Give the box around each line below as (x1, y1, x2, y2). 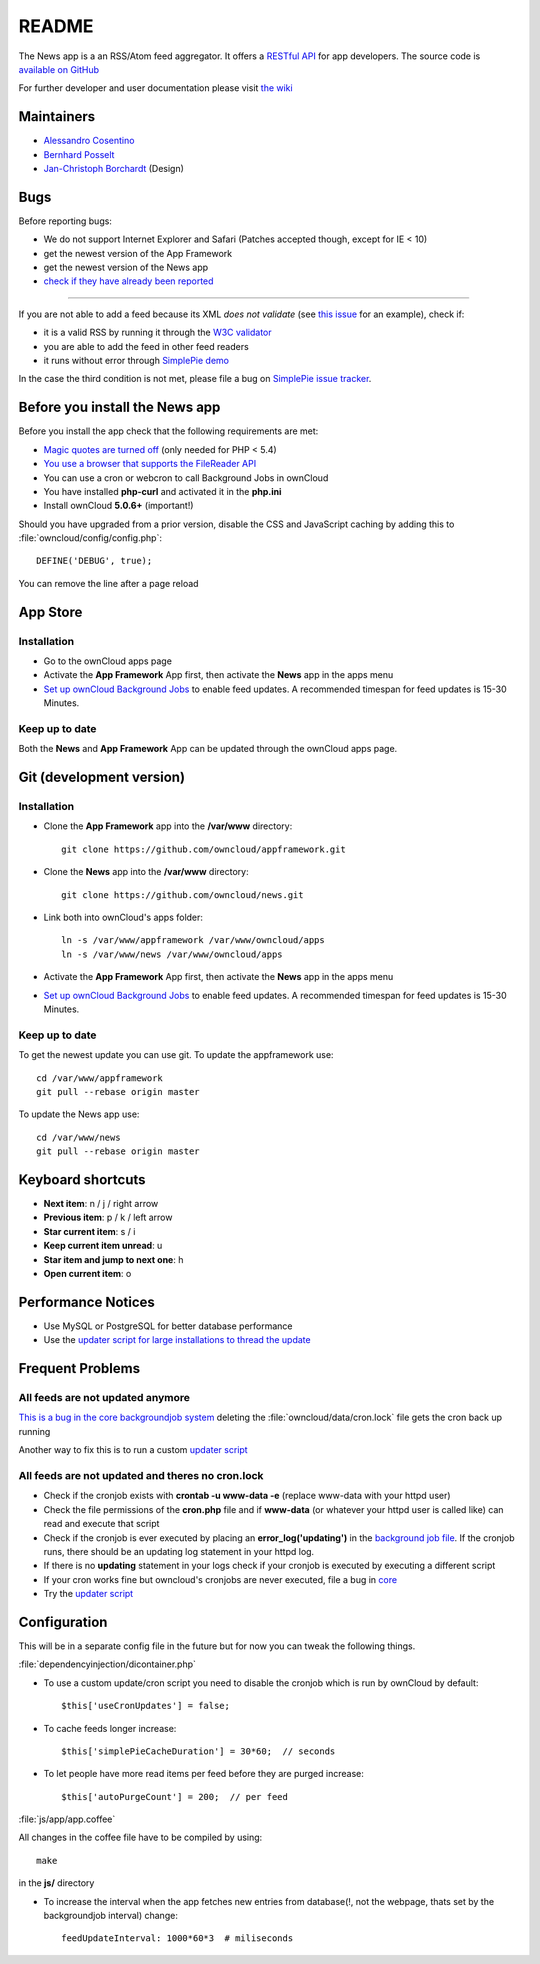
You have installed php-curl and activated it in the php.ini (43, 485, 282, 497)
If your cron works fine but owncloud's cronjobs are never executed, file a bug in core (43, 1573, 398, 1585)
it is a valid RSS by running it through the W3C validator (43, 326, 272, 339)
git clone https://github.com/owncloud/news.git (61, 889, 304, 900)
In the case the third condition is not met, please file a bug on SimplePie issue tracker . (18, 373, 372, 385)
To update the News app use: (18, 1108, 140, 1120)
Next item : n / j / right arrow (43, 1198, 159, 1209)
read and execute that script (43, 1518, 160, 1530)
